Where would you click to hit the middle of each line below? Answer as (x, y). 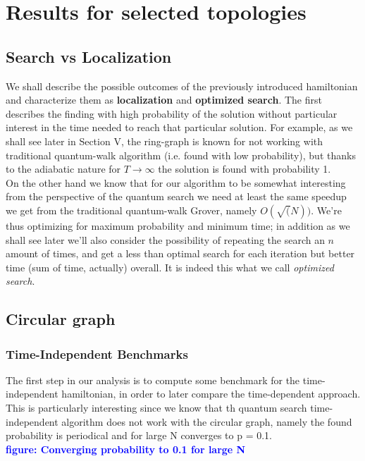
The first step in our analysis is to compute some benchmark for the (153, 380)
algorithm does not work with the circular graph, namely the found (207, 421)
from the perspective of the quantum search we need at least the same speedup (176, 196)
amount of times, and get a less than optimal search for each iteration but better (180, 253)
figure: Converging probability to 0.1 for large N (126, 449)
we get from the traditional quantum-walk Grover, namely (131, 210)
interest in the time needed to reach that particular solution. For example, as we (179, 127)
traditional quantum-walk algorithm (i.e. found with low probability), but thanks (181, 155)
